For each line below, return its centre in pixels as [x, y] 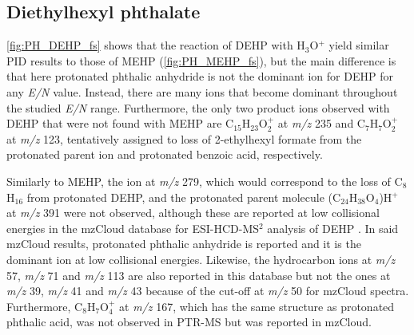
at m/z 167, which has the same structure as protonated [257, 306]
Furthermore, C [45, 306]
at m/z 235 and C [321, 123]
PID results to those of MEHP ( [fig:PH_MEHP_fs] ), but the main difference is [201, 60]
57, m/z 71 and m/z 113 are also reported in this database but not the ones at [199, 275]
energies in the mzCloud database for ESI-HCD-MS [133, 228]
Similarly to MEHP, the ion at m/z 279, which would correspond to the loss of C [205, 181]
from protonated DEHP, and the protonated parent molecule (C [184, 197]
